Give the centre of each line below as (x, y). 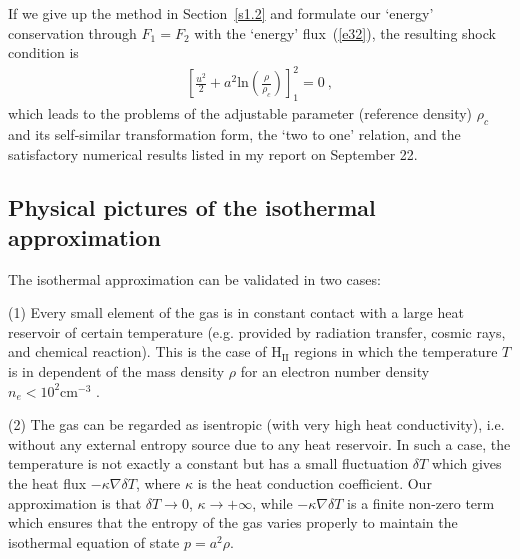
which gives (466, 463)
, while (272, 502)
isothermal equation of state (94, 541)
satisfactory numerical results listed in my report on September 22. (213, 153)
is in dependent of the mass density (116, 371)
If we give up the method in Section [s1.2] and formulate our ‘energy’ (221, 13)
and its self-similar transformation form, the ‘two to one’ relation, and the (234, 133)
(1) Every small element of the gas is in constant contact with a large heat (236, 312)
